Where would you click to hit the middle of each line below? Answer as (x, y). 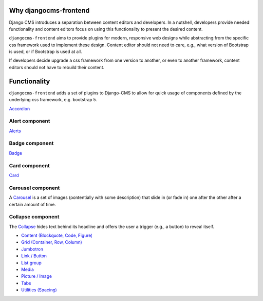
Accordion (19, 108)
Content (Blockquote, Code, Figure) (57, 235)
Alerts (15, 131)
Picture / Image (37, 276)
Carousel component (35, 188)
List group (31, 263)
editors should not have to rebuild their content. (57, 67)
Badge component (31, 143)
